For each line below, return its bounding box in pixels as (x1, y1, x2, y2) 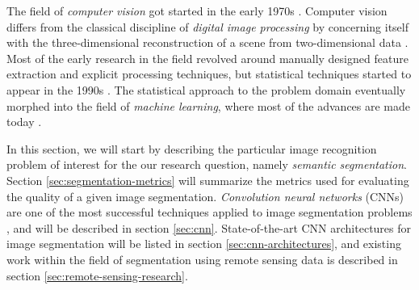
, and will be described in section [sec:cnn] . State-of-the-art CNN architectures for (6, 219, 412, 236)
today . (6, 113, 42, 130)
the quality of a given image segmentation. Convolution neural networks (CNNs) (6, 187, 404, 204)
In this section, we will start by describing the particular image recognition (6, 140, 377, 157)
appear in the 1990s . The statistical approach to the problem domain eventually (6, 81, 406, 98)
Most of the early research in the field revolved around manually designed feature (6, 49, 409, 66)
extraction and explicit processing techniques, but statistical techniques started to (6, 65, 412, 82)
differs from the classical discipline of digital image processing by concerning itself (6, 18, 409, 35)
